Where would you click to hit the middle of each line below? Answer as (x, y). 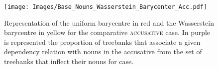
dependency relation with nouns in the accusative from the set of (103, 51)
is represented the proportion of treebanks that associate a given (102, 42)
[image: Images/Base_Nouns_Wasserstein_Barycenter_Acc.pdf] (106, 7)
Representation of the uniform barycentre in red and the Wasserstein (109, 22)
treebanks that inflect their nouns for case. (69, 61)
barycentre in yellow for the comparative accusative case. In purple (107, 32)
